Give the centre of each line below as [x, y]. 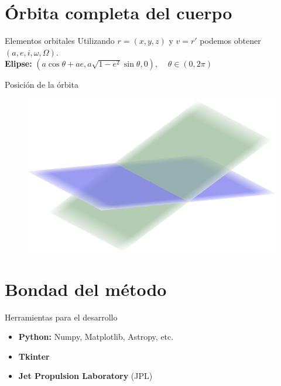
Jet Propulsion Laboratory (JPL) [85, 376]
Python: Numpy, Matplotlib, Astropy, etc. [96, 337]
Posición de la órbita [42, 85]
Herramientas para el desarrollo [61, 317]
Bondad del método [86, 289]
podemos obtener [230, 41]
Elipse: [18, 63]
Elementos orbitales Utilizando [60, 41]
